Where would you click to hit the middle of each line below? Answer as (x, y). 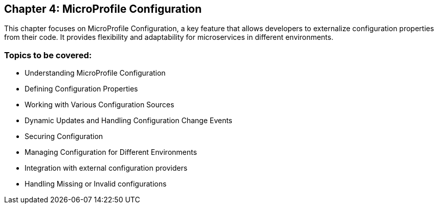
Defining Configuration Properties (81, 89)
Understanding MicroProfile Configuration (95, 73)
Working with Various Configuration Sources (100, 105)
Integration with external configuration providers (106, 168)
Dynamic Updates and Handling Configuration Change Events (129, 121)
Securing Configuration (64, 136)
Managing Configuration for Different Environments (111, 152)
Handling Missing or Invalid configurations (96, 184)
